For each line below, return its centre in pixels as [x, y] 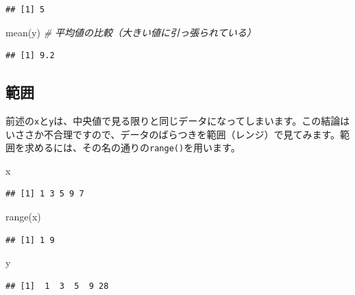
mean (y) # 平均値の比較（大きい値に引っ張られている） [131, 32]
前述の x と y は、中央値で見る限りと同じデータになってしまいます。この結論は [178, 120]
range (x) [23, 217]
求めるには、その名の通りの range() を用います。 [132, 147]
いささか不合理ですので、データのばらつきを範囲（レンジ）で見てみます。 [173, 134]
